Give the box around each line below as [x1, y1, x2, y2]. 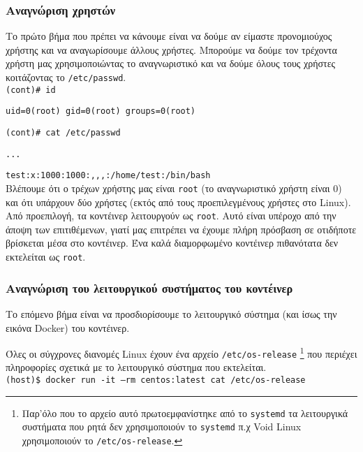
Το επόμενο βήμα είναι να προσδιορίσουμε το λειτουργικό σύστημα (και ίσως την [6, 306, 337, 321]
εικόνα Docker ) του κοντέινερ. [6, 320, 130, 335]
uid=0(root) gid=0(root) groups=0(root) [6, 106, 196, 117]
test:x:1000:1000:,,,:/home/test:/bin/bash [6, 170, 211, 181]
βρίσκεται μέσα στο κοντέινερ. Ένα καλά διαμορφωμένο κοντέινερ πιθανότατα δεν [6, 235, 339, 250]
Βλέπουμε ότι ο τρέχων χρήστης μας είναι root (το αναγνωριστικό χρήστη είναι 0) [6, 180, 342, 195]
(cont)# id [6, 85, 56, 95]
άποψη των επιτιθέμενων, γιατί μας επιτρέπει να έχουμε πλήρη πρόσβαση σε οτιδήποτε [6, 221, 357, 236]
